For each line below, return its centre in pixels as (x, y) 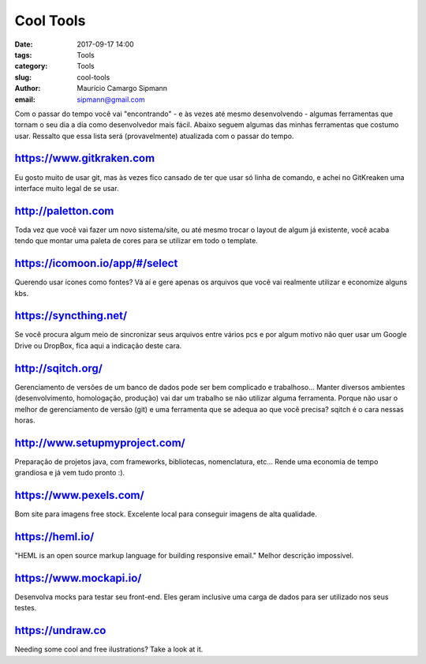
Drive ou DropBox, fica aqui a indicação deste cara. (98, 345)
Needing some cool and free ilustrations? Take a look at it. (109, 649)
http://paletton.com (64, 210)
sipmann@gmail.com (111, 99)
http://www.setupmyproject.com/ (100, 443)
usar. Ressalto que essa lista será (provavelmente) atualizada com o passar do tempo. (154, 136)
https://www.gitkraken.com (85, 158)
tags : (23, 54)
